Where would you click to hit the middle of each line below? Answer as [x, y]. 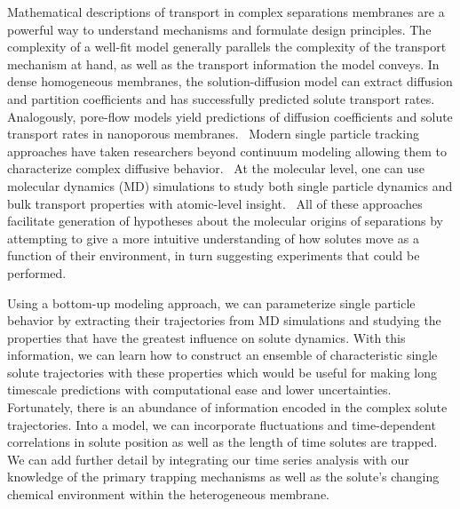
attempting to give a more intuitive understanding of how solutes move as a [213, 238]
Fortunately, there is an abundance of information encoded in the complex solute [227, 407]
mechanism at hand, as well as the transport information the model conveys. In [223, 64]
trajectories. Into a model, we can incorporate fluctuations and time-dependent [222, 424]
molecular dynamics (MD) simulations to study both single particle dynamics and [230, 185]
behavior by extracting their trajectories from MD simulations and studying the [224, 320]
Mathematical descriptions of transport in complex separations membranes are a [226, 12]
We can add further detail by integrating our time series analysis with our [208, 459]
